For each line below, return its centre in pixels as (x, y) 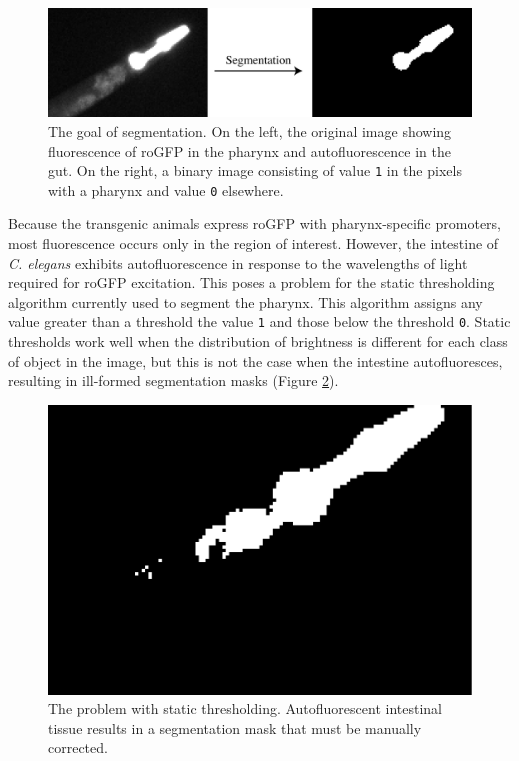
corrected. (78, 747)
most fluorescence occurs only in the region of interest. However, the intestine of (253, 243)
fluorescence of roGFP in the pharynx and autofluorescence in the (249, 150)
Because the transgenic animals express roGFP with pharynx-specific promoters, (254, 223)
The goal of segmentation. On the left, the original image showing (250, 130)
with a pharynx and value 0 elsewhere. (166, 189)
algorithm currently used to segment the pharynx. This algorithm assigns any (245, 301)
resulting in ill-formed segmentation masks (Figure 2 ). (173, 380)
